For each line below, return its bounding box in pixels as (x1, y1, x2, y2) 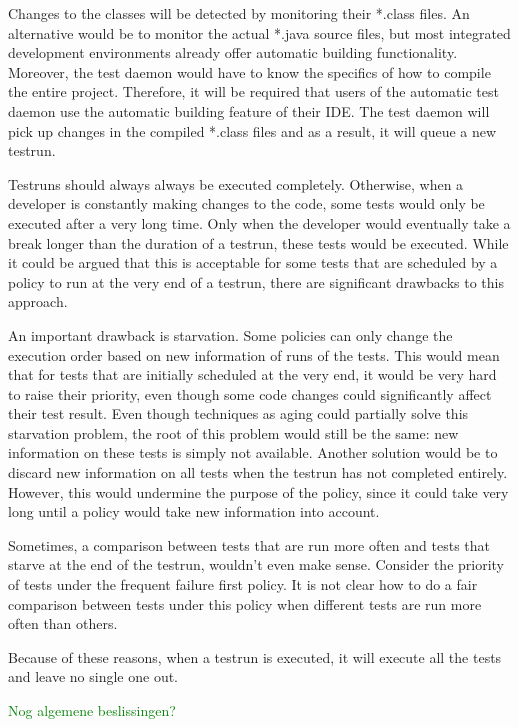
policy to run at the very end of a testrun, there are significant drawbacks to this (8, 271, 504, 292)
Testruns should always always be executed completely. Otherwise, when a (8, 173, 464, 194)
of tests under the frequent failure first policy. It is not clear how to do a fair (8, 574, 478, 595)
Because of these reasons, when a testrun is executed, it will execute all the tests (8, 646, 502, 667)
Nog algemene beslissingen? (8, 700, 176, 720)
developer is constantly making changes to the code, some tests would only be (8, 193, 485, 214)
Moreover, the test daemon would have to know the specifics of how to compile (8, 61, 491, 82)
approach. (8, 291, 68, 312)
